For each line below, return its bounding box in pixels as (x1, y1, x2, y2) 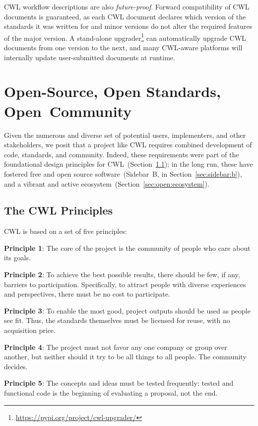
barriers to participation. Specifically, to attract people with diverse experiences (4, 279, 246, 289)
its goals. (4, 252, 31, 263)
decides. (4, 361, 28, 371)
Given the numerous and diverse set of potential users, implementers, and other (4, 129, 246, 140)
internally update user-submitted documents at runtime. (4, 52, 175, 62)
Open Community (4, 101, 132, 121)
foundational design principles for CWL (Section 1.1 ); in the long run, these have (4, 159, 253, 169)
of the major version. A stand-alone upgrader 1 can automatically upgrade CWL (4, 31, 246, 43)
